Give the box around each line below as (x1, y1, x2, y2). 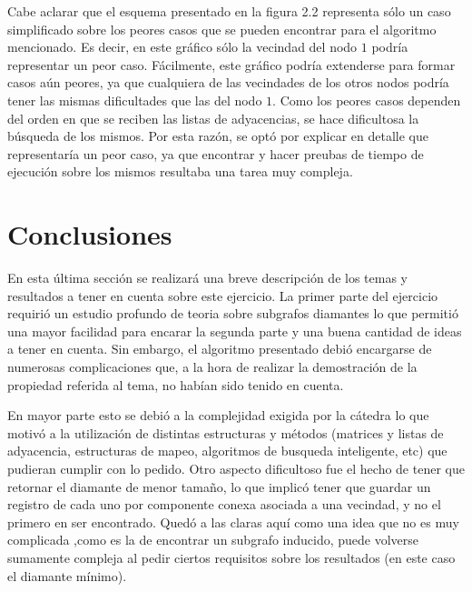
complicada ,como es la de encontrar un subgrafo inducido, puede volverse (7, 530, 419, 549)
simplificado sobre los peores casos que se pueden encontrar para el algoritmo (7, 19, 437, 38)
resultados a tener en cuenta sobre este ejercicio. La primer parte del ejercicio (7, 286, 438, 305)
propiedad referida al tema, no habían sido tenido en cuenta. (7, 375, 344, 394)
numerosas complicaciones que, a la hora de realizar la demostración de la (7, 357, 418, 376)
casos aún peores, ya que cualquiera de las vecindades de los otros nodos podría (7, 73, 449, 92)
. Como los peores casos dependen (272, 90, 461, 109)
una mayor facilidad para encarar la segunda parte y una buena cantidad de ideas (7, 321, 462, 340)
